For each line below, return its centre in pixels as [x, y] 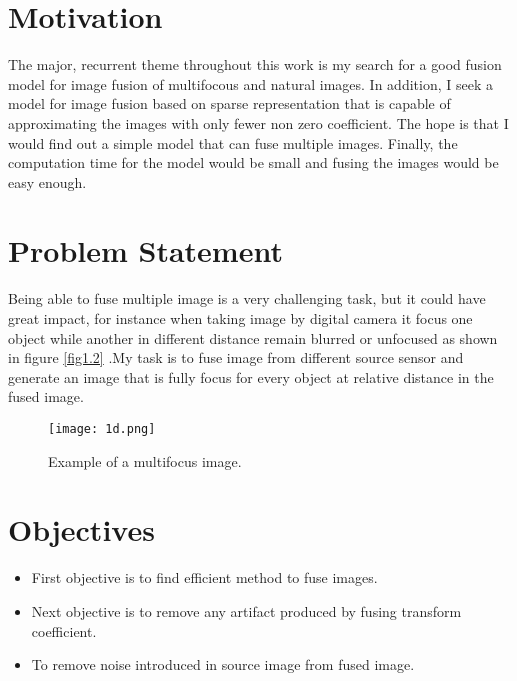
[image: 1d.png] [102, 428]
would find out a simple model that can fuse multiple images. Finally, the [233, 142]
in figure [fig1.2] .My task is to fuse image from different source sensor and [236, 357]
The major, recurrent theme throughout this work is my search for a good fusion [255, 64]
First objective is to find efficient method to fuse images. [204, 577]
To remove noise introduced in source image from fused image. [223, 664]
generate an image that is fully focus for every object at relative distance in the [251, 376]
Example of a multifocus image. [145, 460]
